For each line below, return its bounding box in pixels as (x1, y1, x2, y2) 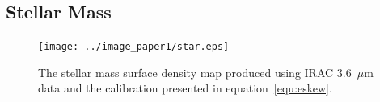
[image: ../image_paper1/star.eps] (38, 41, 230, 53)
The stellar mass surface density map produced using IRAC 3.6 (38, 63, 352, 80)
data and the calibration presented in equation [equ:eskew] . (38, 80, 332, 96)
